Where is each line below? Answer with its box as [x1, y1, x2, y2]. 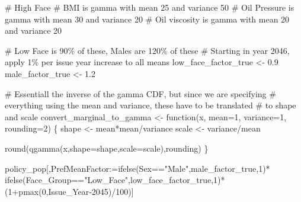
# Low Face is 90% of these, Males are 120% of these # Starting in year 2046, [5, 44, 290, 56]
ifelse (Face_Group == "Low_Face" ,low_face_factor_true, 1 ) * [5, 174, 225, 186]
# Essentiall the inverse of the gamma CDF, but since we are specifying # [5, 87, 276, 100]
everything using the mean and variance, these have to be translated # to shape [5, 99, 296, 111]
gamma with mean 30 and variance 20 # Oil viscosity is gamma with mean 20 [5, 12, 290, 25]
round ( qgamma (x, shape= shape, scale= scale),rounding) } [5, 142, 209, 154]
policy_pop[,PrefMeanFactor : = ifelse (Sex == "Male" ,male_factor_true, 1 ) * [5, 162, 270, 174]
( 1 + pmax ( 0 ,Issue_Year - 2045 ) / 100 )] [5, 185, 134, 197]
